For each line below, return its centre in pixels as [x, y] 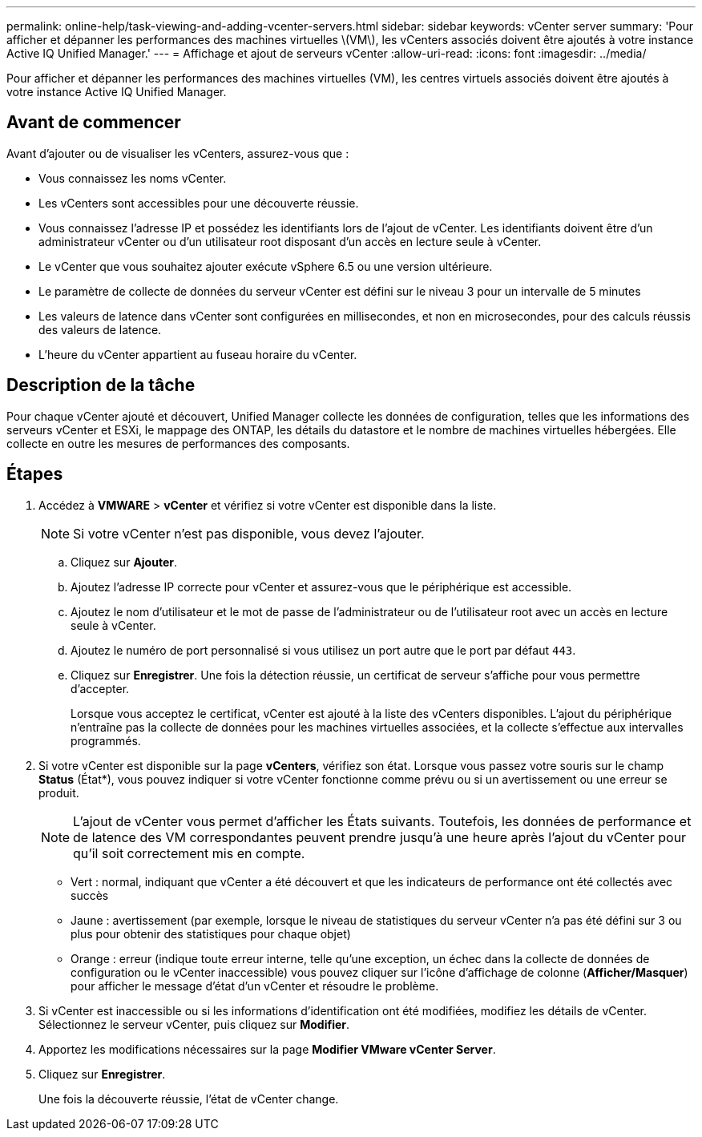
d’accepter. [100, 688]
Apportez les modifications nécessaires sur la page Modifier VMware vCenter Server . [267, 1049]
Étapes [35, 474]
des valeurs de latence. [100, 329]
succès [90, 895]
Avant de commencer [94, 123]
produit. [59, 792]
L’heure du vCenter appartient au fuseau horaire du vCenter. [198, 354]
